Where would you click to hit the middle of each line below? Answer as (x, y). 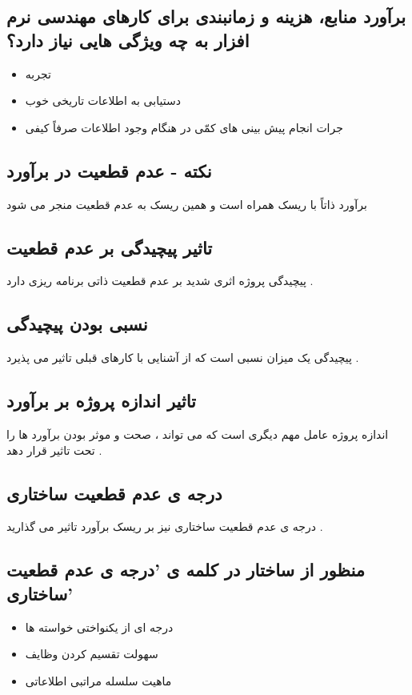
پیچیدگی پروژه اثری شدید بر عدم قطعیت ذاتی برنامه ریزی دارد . (160, 281)
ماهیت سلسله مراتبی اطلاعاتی (98, 680)
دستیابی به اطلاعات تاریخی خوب (103, 100)
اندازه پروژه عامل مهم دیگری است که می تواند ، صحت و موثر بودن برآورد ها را (198, 434)
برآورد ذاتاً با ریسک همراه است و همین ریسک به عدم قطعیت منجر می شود (187, 204)
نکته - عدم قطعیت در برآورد (109, 170)
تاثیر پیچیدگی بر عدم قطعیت (110, 247)
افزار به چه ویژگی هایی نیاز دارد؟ (128, 40)
